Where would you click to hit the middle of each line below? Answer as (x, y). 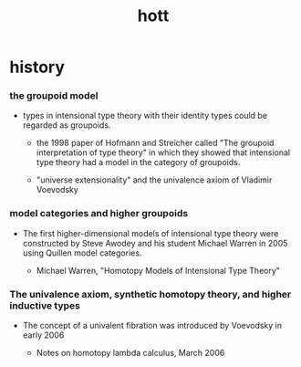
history (37, 67)
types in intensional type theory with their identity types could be (145, 116)
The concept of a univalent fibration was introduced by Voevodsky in (152, 326)
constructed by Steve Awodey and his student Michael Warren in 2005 (155, 243)
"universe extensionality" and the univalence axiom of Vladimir (154, 180)
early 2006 (43, 335)
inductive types (45, 305)
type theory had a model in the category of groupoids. (138, 163)
